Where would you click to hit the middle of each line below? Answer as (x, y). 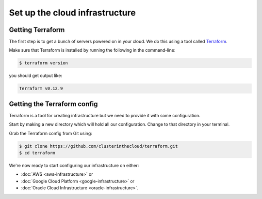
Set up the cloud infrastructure (72, 13)
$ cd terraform (37, 153)
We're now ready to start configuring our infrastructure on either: (74, 166)
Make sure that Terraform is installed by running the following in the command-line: (92, 50)
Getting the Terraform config (53, 104)
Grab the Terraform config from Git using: (50, 133)
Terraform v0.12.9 (41, 89)
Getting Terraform (37, 30)
